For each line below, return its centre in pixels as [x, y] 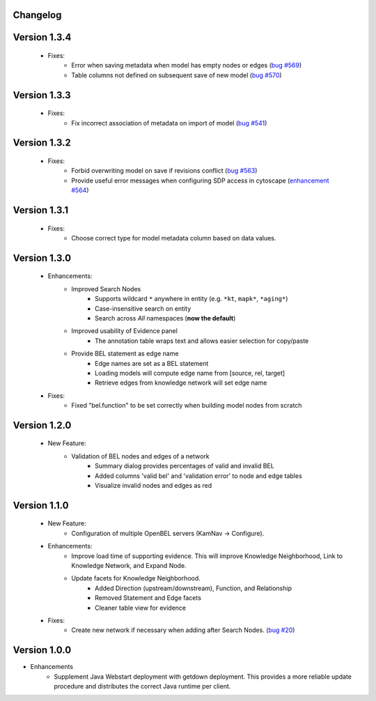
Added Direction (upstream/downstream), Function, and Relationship [194, 588]
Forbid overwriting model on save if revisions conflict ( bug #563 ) [164, 171]
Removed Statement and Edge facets [148, 598]
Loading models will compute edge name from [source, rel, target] [190, 373]
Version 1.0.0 [42, 650]
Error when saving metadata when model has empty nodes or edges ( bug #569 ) [187, 66]
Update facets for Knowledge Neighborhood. [136, 578]
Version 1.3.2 [42, 143]
